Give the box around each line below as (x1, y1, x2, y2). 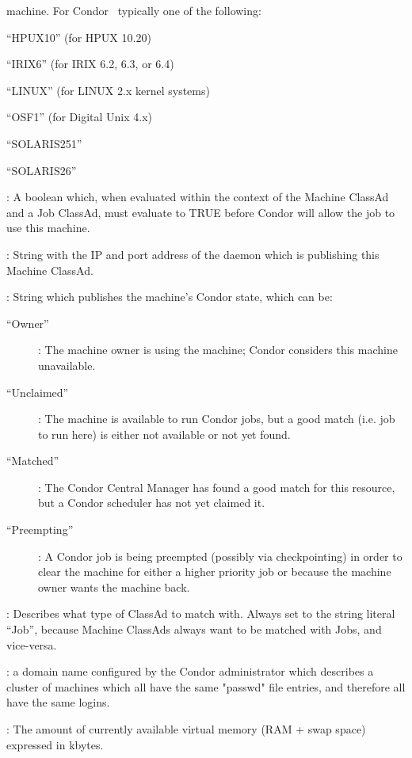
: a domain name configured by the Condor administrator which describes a (6, 663, 374, 680)
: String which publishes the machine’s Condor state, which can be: (6, 288, 333, 305)
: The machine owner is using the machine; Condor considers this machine (38, 341, 398, 358)
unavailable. (38, 356, 96, 373)
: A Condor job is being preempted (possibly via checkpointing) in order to (38, 547, 402, 564)
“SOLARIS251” (6, 135, 82, 151)
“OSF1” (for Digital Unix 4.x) (6, 109, 153, 125)
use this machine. (6, 219, 90, 236)
